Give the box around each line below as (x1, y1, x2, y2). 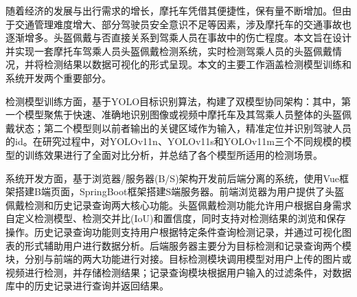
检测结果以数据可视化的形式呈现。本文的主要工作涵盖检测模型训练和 (43, 57, 352, 71)
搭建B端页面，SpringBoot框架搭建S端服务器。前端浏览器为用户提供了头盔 (14, 184, 345, 199)
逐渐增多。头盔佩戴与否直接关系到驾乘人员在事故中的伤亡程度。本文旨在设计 (5, 30, 352, 45)
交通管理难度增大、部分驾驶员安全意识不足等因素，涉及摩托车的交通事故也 (14, 16, 352, 31)
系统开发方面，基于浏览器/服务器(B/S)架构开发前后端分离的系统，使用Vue (5, 170, 339, 185)
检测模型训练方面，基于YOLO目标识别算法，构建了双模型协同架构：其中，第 (5, 93, 352, 108)
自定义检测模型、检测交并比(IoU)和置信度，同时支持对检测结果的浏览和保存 (5, 211, 346, 225)
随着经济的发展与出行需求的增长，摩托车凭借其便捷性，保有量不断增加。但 (5, 3, 342, 17)
